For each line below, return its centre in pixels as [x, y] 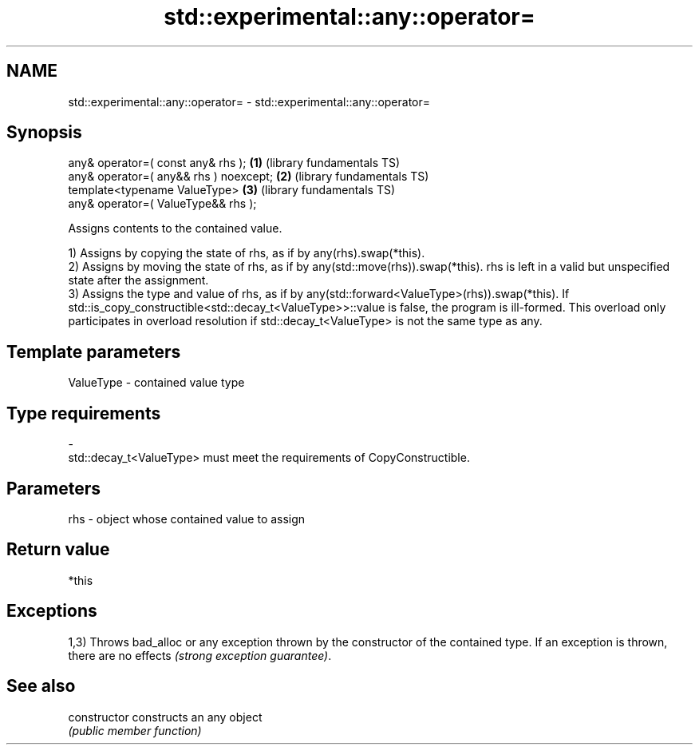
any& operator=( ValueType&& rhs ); [162, 204]
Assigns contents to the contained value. [175, 228]
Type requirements [84, 413]
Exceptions [52, 611]
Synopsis [44, 133]
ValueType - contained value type [156, 383]
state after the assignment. [138, 280]
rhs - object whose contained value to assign [187, 519]
